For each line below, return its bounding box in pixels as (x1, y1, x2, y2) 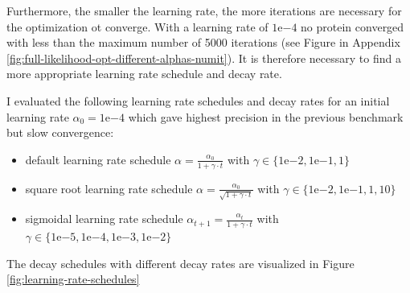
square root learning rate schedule (25, 180, 193, 196)
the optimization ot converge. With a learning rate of (6, 18, 269, 35)
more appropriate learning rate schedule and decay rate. (6, 65, 282, 82)
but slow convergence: (6, 124, 114, 141)
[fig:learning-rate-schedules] (6, 270, 140, 287)
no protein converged (301, 18, 404, 35)
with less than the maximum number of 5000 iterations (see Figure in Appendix (6, 34, 400, 51)
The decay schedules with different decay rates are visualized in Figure (6, 254, 355, 271)
